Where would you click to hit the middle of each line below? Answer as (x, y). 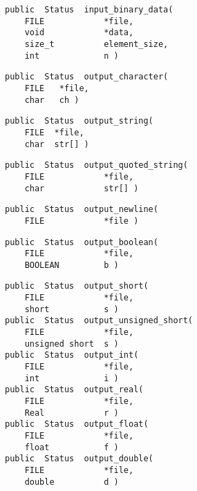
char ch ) (52, 100)
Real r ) (72, 413)
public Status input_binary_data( (89, 10)
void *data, (79, 33)
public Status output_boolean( (82, 242)
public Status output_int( (72, 355)
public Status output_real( (74, 390)
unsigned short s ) (72, 344)
